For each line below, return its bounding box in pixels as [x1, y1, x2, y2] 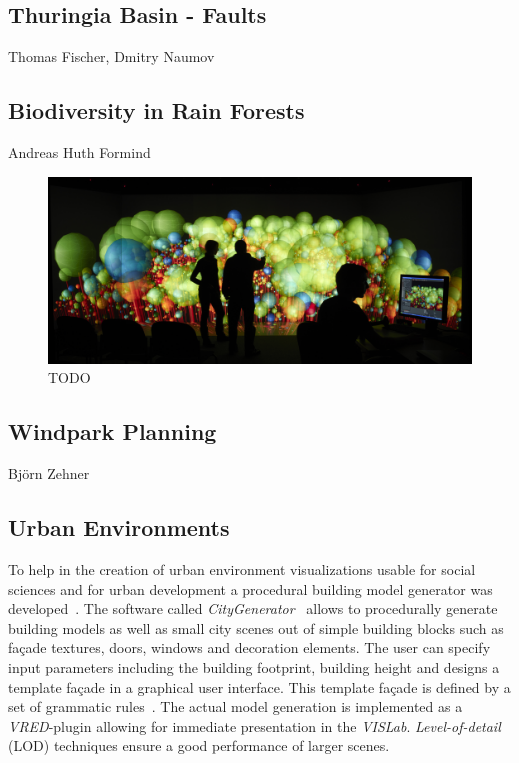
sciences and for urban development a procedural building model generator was [8, 578, 493, 599]
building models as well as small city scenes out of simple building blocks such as [8, 617, 504, 638]
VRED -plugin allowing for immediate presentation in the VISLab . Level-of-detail [8, 715, 501, 736]
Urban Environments [8, 512, 230, 543]
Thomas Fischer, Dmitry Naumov [8, 46, 215, 67]
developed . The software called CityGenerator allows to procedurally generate [8, 598, 498, 619]
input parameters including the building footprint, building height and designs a [8, 656, 500, 677]
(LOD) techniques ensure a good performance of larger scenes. [8, 735, 390, 756]
